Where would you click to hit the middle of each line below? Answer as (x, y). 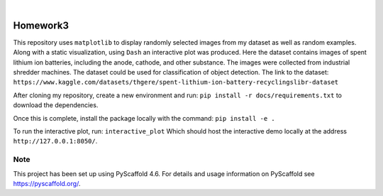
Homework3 (41, 25)
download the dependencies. (56, 105)
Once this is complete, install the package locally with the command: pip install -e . (144, 118)
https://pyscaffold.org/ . (47, 183)
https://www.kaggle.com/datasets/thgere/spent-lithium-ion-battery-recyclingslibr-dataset (176, 82)
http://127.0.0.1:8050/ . (55, 141)
